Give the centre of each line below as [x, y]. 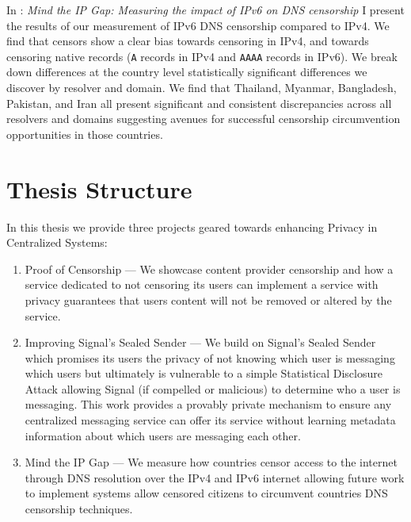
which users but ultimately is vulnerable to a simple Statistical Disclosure [204, 373]
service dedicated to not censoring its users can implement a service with [202, 284]
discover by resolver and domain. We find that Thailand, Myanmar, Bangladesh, [202, 88]
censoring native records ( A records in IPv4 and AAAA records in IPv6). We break [202, 56]
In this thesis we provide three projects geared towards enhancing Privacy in [192, 226]
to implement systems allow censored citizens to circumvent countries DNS [206, 493]
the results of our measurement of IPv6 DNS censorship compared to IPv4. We [198, 25]
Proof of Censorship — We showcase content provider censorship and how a [209, 269]
